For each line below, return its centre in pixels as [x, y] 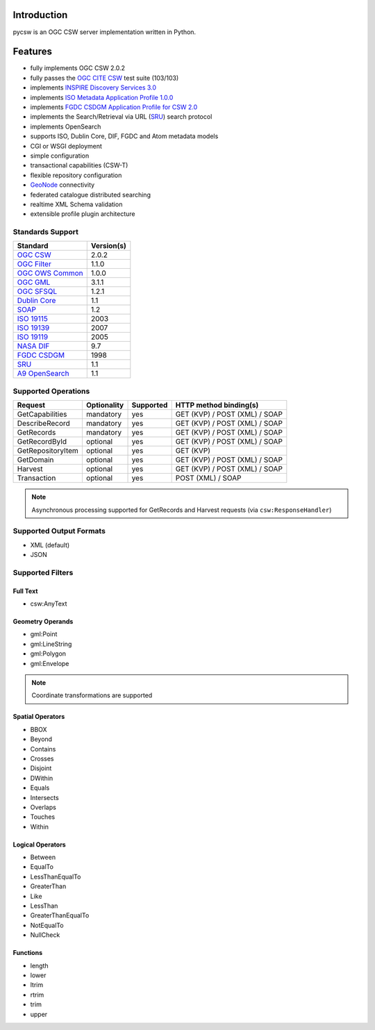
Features [32, 52]
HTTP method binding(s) [217, 405]
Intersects [44, 797]
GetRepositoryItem [48, 451]
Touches [43, 817]
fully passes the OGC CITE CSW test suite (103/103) [105, 78]
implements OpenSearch [66, 126]
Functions [28, 953]
